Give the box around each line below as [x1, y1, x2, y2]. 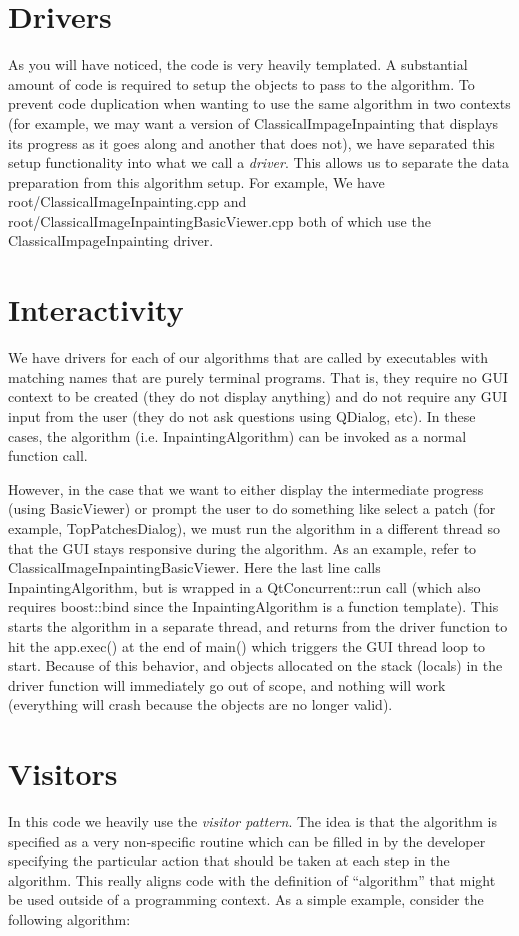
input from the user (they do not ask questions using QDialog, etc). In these [8, 405, 476, 426]
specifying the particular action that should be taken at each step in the [8, 850, 450, 871]
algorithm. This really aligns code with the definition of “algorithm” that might [8, 869, 496, 890]
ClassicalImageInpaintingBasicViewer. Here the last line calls [8, 557, 381, 578]
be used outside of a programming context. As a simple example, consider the [8, 889, 484, 910]
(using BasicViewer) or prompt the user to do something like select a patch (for [8, 498, 496, 519]
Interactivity [8, 289, 184, 330]
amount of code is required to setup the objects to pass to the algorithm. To [8, 73, 475, 94]
